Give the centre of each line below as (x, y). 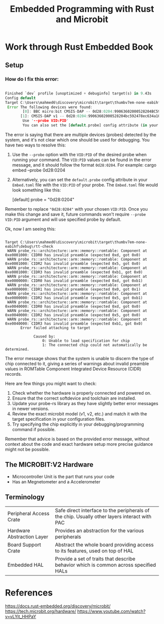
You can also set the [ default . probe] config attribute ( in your (91, 125)
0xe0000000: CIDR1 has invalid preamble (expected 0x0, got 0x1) (73, 289)
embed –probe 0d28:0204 (39, 170)
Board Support (24, 545)
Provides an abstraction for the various (99, 530)
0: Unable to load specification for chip (86, 341)
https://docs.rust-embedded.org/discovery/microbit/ (58, 606)
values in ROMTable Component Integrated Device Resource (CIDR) (73, 369)
